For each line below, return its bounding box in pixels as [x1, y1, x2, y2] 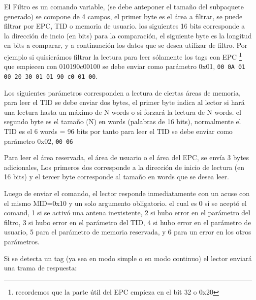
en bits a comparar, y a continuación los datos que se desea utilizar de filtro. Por [4, 40, 248, 50]
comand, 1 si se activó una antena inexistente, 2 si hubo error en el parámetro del [4, 207, 251, 218]
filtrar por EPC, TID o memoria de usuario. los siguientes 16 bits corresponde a [4, 21, 245, 31]
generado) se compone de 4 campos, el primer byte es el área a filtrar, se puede [4, 11, 243, 21]
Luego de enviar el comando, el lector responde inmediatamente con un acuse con [4, 188, 250, 198]
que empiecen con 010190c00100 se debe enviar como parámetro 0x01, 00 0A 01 [4, 61, 246, 71]
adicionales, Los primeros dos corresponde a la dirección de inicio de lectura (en [4, 162, 245, 172]
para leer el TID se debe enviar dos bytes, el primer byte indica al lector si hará [4, 97, 245, 107]
